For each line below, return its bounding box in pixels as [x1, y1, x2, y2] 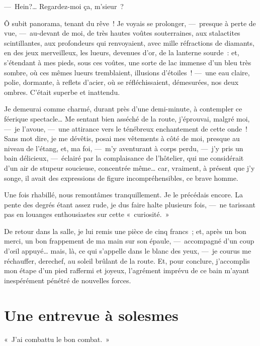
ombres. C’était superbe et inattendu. [4, 86, 120, 97]
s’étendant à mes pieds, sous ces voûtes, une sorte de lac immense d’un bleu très [4, 57, 251, 67]
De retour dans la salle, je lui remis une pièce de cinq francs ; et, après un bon [4, 225, 246, 236]
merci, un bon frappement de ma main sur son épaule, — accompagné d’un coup [4, 236, 254, 246]
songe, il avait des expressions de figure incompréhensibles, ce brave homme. [4, 172, 238, 183]
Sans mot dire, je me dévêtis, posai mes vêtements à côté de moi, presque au [4, 133, 240, 144]
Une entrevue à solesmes [4, 304, 179, 325]
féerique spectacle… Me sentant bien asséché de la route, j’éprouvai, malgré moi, [4, 113, 250, 124]
